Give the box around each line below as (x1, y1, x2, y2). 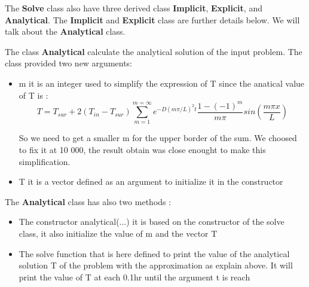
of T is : (19, 88, 48, 101)
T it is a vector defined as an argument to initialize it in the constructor (19, 175, 283, 188)
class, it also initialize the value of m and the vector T (19, 227, 218, 240)
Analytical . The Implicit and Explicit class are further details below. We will (5, 13, 300, 26)
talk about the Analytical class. (5, 25, 126, 38)
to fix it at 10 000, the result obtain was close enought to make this (19, 143, 266, 156)
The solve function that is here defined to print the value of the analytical (19, 247, 290, 259)
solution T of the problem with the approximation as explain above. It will (19, 259, 293, 271)
